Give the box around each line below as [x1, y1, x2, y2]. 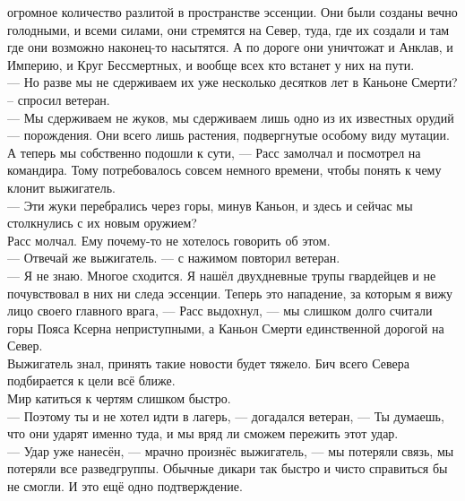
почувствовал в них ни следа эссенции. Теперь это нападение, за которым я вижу [7, 283, 453, 302]
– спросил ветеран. [7, 90, 110, 108]
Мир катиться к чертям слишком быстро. [7, 389, 231, 408]
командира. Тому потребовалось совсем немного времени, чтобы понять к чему [7, 160, 442, 179]
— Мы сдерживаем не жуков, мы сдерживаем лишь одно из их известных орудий [7, 108, 454, 126]
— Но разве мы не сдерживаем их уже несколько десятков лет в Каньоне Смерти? [7, 73, 458, 91]
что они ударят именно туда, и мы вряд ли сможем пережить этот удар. [7, 424, 399, 443]
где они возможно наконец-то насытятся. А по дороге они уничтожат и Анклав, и [7, 38, 453, 56]
